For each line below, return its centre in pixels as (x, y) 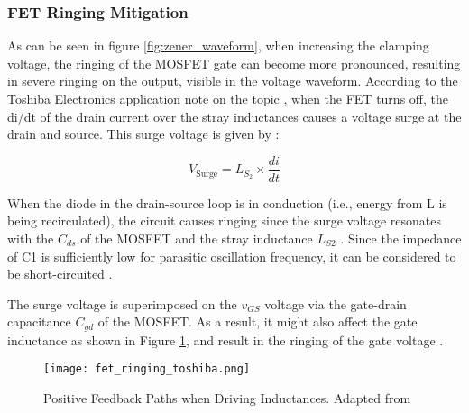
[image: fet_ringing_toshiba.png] (147, 369)
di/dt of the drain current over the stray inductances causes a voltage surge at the (234, 116)
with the (31, 239)
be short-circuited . (60, 274)
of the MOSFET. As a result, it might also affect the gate (257, 321)
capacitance (39, 321)
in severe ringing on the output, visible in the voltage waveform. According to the (233, 81)
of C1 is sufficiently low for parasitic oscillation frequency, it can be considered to (232, 256)
